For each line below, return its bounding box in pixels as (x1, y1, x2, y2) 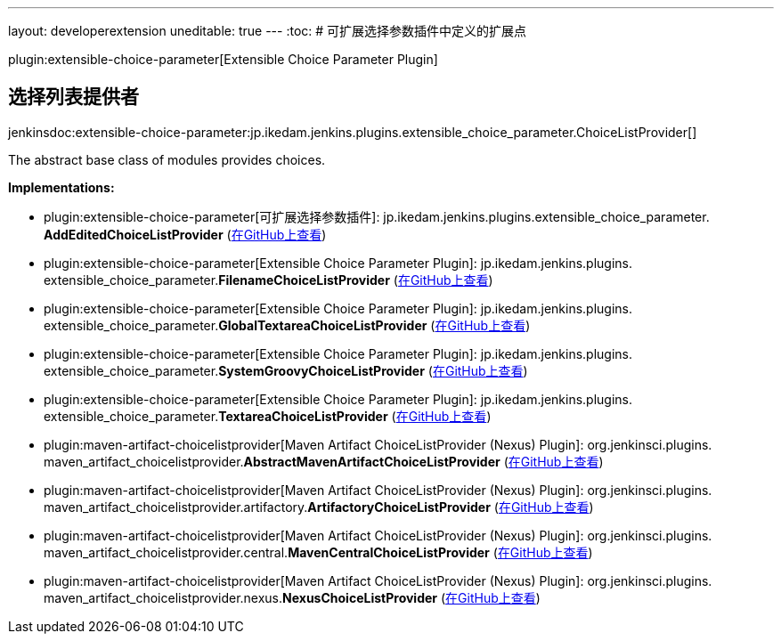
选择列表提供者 (8, 85, 139, 109)
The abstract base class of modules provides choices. (8, 151, 326, 167)
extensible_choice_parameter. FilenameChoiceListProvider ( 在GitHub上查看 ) (44, 272, 493, 288)
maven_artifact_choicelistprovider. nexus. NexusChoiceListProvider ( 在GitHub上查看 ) (44, 589, 541, 605)
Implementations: (8, 179, 115, 195)
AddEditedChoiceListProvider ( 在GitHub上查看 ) (44, 226, 327, 242)
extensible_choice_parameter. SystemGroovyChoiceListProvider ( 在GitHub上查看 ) (44, 362, 528, 378)
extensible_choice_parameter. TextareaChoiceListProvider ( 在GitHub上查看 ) (44, 408, 492, 424)
